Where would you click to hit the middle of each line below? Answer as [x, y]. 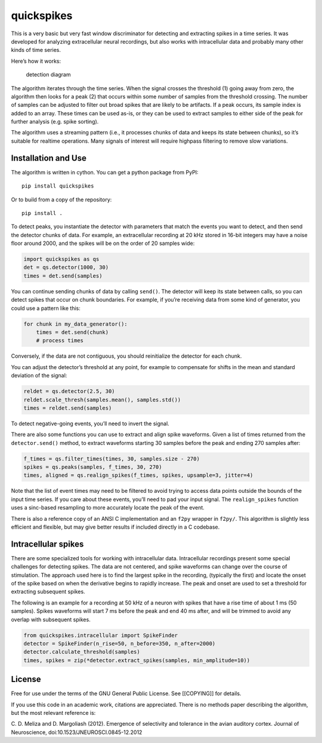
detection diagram [48, 75]
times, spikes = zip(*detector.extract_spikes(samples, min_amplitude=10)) [137, 660]
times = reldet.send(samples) [68, 408]
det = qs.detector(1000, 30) [66, 268]
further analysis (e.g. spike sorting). [55, 122]
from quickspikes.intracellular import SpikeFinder [101, 635]
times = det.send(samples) [63, 276]
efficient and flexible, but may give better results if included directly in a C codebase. [115, 527]
